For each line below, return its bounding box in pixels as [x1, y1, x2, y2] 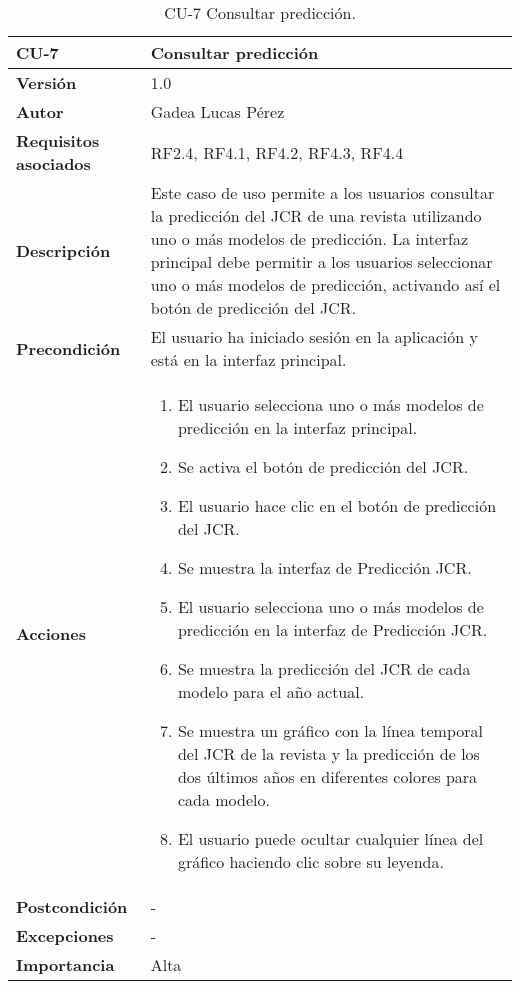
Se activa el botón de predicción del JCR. [177, 455, 469, 478]
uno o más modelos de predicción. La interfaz [150, 227, 469, 250]
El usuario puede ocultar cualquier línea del [177, 827, 484, 850]
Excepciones [16, 924, 114, 947]
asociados [16, 152, 91, 175]
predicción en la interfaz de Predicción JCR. [177, 618, 488, 641]
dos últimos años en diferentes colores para [177, 765, 478, 788]
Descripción [16, 238, 111, 262]
